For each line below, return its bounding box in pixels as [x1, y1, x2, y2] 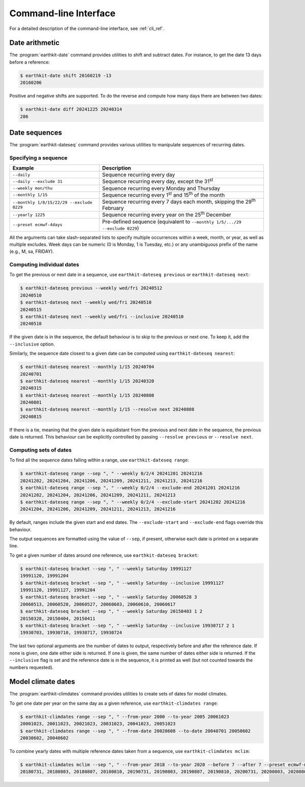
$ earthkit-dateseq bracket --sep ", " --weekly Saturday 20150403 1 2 [20, 609, 203, 614]
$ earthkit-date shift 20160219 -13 [20, 73, 112, 78]
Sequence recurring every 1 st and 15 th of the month [102, 191, 225, 198]
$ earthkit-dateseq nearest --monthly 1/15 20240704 [20, 364, 155, 370]
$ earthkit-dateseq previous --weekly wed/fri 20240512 [20, 285, 163, 291]
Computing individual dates [9, 261, 79, 268]
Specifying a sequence [9, 154, 68, 161]
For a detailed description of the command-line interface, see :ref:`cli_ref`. [9, 25, 165, 32]
